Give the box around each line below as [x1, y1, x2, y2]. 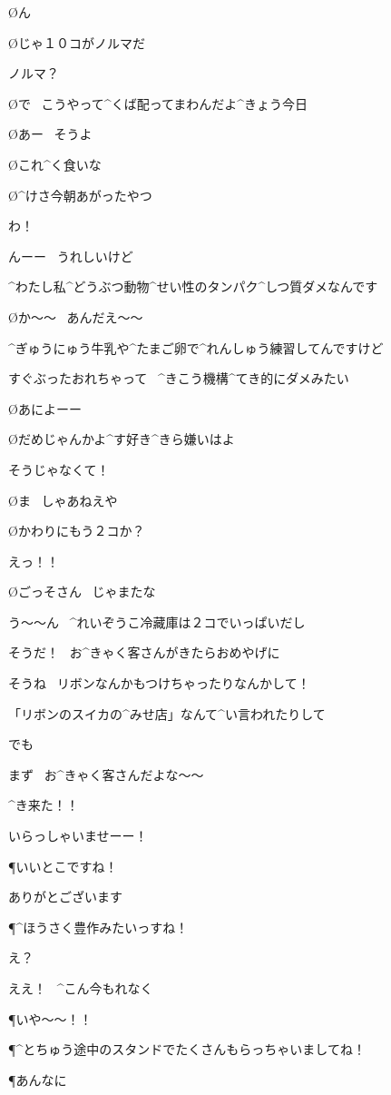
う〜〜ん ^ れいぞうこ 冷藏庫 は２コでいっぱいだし [8, 612, 306, 631]
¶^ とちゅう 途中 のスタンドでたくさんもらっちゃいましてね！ [8, 1040, 366, 1059]
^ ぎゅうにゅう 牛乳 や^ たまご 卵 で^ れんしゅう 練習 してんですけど [8, 338, 384, 357]
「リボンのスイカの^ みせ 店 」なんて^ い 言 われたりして [8, 704, 326, 723]
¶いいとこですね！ [8, 856, 118, 875]
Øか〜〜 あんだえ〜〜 [8, 307, 143, 326]
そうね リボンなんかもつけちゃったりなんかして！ [8, 674, 310, 693]
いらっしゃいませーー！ [8, 826, 148, 845]
